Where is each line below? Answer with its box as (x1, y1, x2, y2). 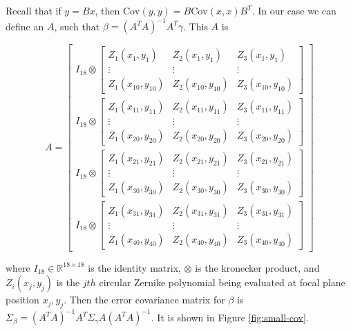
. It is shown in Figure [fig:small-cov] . (151, 310, 309, 324)
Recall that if (6, 3, 61, 17)
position (6, 292, 39, 307)
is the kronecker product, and (195, 260, 320, 274)
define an (6, 19, 44, 33)
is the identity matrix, (88, 260, 181, 274)
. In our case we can (252, 3, 336, 17)
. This (183, 19, 208, 33)
